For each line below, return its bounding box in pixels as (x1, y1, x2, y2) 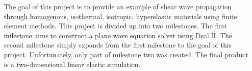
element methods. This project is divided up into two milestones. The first (4, 21, 227, 31)
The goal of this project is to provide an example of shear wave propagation (4, 1, 232, 11)
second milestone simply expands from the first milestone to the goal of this (4, 40, 232, 50)
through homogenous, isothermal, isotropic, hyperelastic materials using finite (4, 11, 237, 21)
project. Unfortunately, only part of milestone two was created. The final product (4, 49, 249, 59)
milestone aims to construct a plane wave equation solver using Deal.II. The (4, 30, 232, 40)
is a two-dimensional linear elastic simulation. (4, 59, 141, 69)
